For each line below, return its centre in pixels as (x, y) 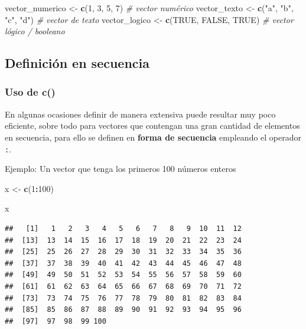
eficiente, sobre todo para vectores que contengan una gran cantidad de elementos (152, 126)
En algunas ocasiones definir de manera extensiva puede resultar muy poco (140, 114)
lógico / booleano (35, 31)
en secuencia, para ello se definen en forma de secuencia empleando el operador (153, 137)
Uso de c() (30, 92)
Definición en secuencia (77, 63)
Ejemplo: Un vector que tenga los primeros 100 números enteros (121, 169)
